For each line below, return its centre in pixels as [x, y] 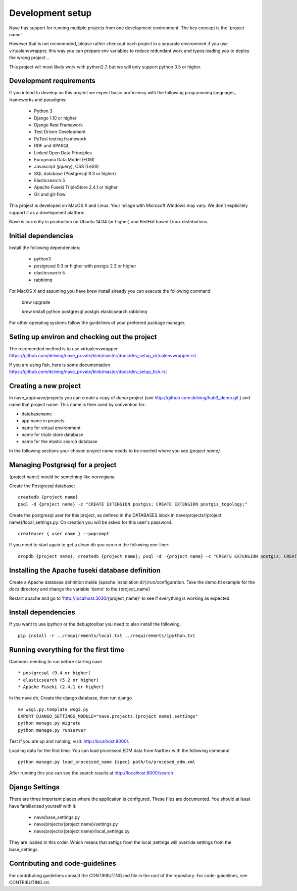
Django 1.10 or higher [55, 118]
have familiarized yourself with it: [43, 806]
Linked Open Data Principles [63, 153]
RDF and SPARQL [52, 146]
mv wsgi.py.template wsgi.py [53, 709]
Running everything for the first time [67, 650]
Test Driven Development [60, 132]
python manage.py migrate [49, 723]
